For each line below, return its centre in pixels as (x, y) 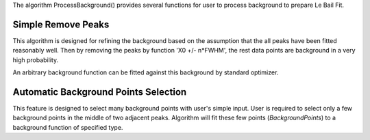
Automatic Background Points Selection (100, 92)
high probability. (35, 60)
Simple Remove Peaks (61, 24)
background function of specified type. (68, 127)
